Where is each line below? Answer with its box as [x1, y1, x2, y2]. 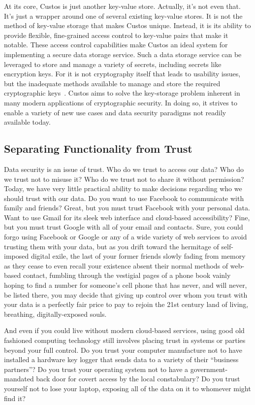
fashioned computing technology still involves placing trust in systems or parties [4, 335, 246, 345]
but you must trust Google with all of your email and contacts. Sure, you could [4, 222, 243, 232]
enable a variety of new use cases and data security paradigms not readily [4, 107, 226, 117]
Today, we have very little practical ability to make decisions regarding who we [4, 183, 242, 194]
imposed [4, 251, 29, 261]
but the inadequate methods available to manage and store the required [4, 78, 221, 88]
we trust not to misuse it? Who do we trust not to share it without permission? [4, 173, 244, 184]
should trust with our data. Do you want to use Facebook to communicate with [4, 193, 244, 203]
